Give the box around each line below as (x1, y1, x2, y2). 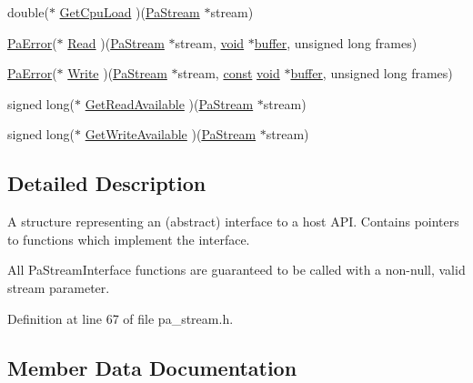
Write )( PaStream (67, 64, 167, 83)
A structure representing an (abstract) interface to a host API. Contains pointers (7, 212, 459, 231)
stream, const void (177, 64, 280, 83)
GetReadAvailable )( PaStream (85, 94, 254, 113)
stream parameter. (7, 277, 110, 297)
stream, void (175, 33, 245, 52)
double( (7, 3, 49, 21)
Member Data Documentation (7, 353, 297, 381)
